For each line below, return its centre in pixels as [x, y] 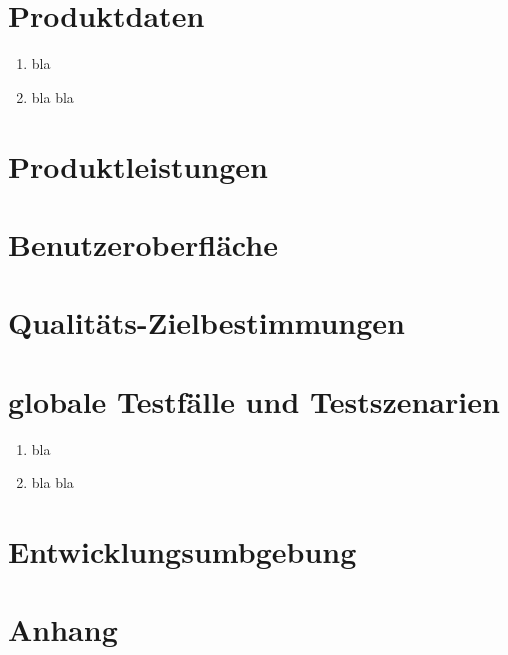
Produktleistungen [138, 165]
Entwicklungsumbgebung [182, 550]
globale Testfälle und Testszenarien [254, 400]
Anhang [63, 629]
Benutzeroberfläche [143, 243]
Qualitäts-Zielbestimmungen [207, 322]
